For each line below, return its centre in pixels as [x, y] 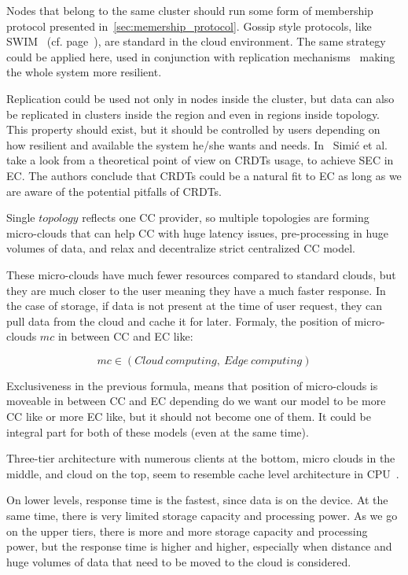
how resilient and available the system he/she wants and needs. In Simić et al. [197, 144]
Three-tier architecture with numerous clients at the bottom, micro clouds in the [201, 458]
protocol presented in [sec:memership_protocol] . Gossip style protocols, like [189, 26]
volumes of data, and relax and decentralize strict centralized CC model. [181, 248]
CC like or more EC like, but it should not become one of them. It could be [189, 417]
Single [21, 217]
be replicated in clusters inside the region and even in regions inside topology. [193, 114]
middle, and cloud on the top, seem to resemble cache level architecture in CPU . [203, 473]
